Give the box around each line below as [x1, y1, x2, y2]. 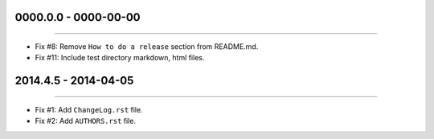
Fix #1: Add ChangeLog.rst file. [35, 104, 144, 114]
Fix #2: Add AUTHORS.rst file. [35, 117, 137, 126]
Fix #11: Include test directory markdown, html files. [35, 53, 205, 63]
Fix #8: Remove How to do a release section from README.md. [35, 42, 259, 51]
